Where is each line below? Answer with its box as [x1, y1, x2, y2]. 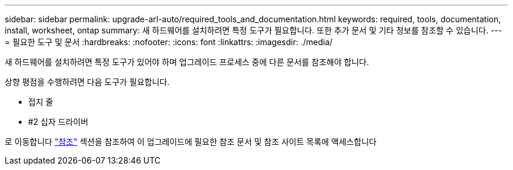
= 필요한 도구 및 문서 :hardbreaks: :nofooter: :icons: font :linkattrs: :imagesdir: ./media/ [5, 37, 333, 47]
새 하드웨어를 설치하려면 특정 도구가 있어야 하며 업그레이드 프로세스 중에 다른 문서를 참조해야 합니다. [5, 57, 369, 67]
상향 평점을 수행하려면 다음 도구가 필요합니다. [5, 77, 170, 87]
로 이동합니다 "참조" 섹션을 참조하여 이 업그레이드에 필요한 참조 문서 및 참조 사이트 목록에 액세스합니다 [5, 137, 377, 147]
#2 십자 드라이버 [28, 117, 88, 127]
